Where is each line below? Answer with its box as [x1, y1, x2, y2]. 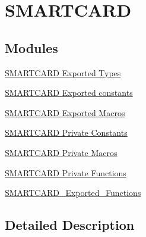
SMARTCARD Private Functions [5, 166, 126, 179]
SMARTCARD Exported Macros [5, 106, 125, 118]
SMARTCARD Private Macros [5, 146, 118, 158]
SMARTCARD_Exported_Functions [5, 186, 141, 199]
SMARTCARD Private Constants [5, 126, 128, 139]
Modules [5, 38, 58, 57]
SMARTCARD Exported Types [5, 66, 121, 79]
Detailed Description [5, 216, 135, 234]
